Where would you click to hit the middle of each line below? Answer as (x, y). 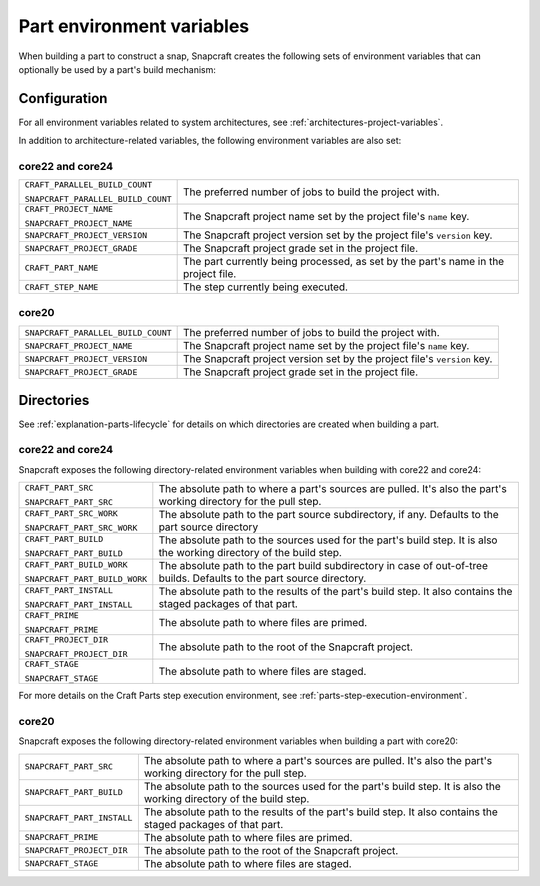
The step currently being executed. (266, 287)
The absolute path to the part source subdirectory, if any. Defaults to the (328, 515)
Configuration (63, 98)
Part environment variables (134, 26)
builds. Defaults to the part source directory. (262, 578)
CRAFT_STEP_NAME (61, 286)
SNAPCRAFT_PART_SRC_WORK (81, 528)
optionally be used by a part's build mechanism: (117, 69)
